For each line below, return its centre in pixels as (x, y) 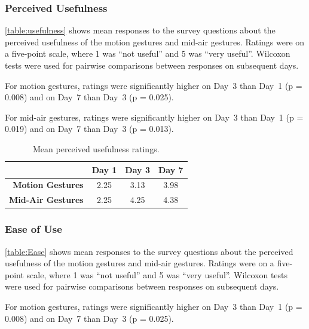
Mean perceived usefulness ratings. (96, 148)
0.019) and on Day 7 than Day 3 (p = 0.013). (89, 129)
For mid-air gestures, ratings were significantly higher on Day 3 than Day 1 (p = (154, 117)
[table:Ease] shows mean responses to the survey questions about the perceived (149, 251)
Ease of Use (33, 229)
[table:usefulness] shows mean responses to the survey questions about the (140, 30)
